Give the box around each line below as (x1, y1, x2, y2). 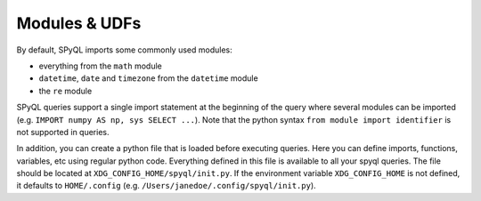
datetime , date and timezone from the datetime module (38, 73, 258, 84)
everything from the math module (38, 60, 162, 71)
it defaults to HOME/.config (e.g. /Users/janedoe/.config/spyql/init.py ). (16, 181, 316, 191)
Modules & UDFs (16, 13, 142, 33)
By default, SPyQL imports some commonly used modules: (16, 44, 233, 55)
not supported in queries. (16, 126, 110, 137)
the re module (38, 85, 93, 96)
